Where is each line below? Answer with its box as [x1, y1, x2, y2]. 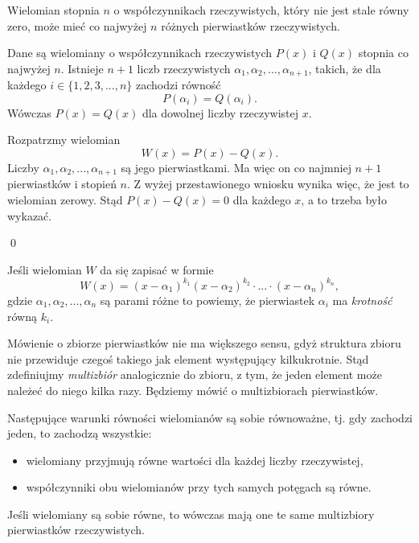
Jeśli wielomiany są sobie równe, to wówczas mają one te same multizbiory [7, 505, 375, 522]
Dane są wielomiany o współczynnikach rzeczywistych [7, 44, 273, 61]
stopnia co [358, 44, 409, 61]
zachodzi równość [135, 76, 221, 93]
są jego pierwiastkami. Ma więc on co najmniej [121, 159, 351, 176]
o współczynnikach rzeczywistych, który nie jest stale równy [113, 2, 409, 18]
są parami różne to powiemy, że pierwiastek [100, 291, 315, 308]
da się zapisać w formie [100, 261, 214, 278]
